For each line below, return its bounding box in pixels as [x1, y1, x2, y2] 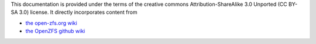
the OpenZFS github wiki [25, 28, 85, 35]
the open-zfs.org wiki [25, 19, 77, 26]
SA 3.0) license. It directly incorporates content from [11, 9, 138, 16]
